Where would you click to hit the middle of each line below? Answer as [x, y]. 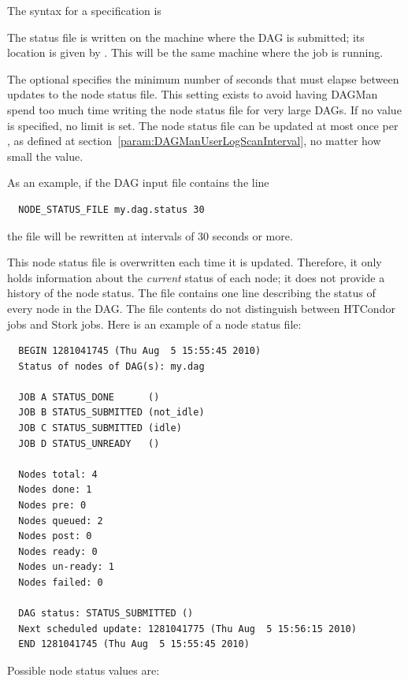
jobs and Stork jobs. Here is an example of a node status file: [154, 324]
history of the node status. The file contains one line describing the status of [191, 293]
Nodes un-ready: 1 [67, 567]
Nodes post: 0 [55, 536]
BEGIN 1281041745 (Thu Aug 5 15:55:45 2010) [140, 351]
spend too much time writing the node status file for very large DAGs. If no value [204, 109]
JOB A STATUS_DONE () [89, 397]
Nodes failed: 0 [61, 582]
